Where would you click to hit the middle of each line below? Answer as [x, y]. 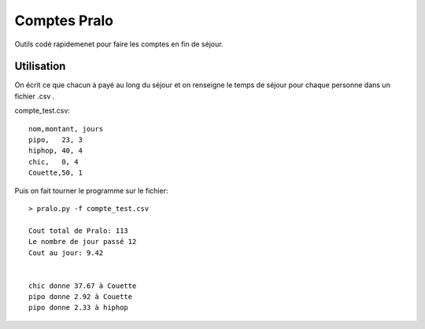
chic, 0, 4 [54, 162]
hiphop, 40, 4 [55, 151]
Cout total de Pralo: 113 [79, 231]
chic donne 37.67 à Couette [83, 286]
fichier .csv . [35, 96]
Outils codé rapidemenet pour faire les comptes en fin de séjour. [119, 44]
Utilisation [40, 67]
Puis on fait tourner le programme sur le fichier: [91, 190]
